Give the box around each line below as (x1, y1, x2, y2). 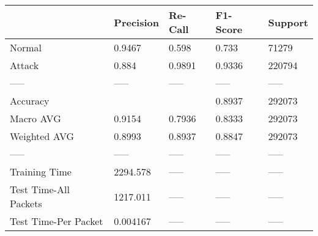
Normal (10, 40, 42, 54)
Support (268, 15, 308, 29)
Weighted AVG (10, 129, 75, 143)
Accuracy (10, 94, 50, 108)
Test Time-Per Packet (10, 214, 103, 228)
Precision (114, 15, 159, 29)
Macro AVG (10, 111, 61, 125)
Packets (10, 196, 42, 210)
